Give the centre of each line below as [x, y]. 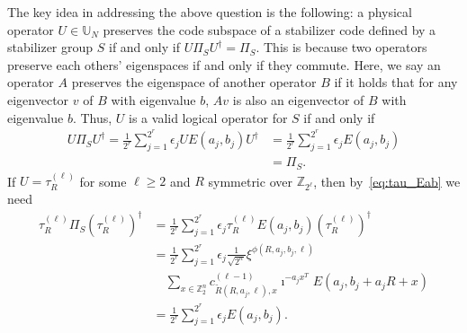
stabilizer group [50, 47]
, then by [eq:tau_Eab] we [387, 181]
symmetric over [250, 181]
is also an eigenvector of [298, 99]
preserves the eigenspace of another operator [194, 82]
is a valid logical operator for [208, 117]
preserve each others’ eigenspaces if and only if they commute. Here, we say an [224, 64]
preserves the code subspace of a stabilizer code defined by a [269, 29]
